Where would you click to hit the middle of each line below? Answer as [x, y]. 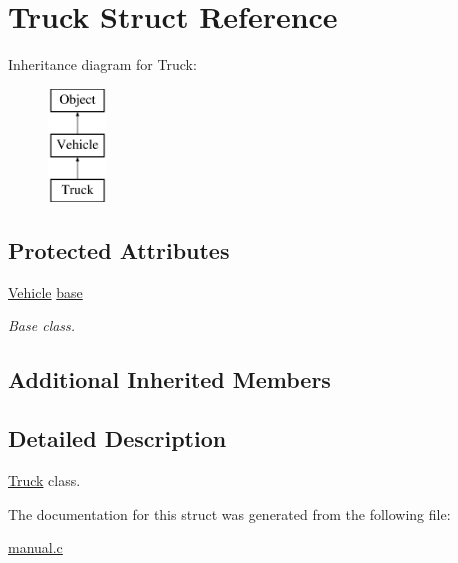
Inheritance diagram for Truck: [102, 64]
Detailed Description [117, 438]
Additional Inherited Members [169, 379]
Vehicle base [45, 291]
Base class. [42, 325]
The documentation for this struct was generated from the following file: [229, 513]
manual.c [35, 547]
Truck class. [44, 480]
